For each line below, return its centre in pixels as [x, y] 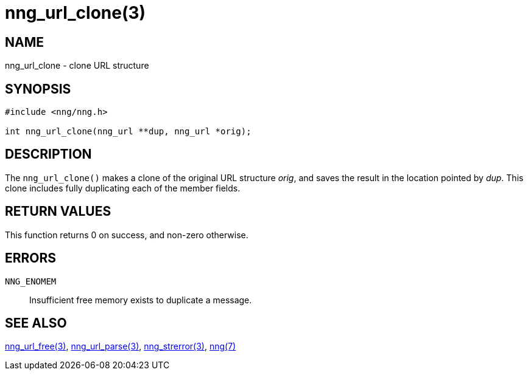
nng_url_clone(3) [76, 13]
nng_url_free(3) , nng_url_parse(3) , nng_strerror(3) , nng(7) [121, 346]
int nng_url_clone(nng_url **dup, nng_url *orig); [128, 132]
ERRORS [31, 258]
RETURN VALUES [58, 212]
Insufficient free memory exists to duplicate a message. [141, 300]
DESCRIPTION [48, 154]
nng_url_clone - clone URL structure [77, 66]
